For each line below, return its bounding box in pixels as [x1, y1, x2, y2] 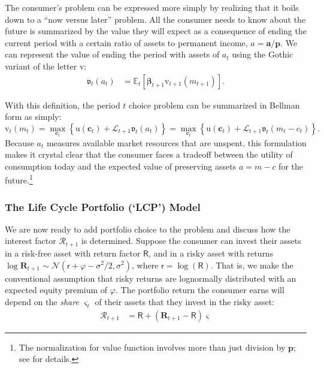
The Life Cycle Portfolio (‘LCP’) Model [5, 199, 201, 214]
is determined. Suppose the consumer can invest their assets [81, 234, 301, 247]
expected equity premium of [5, 283, 108, 296]
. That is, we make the [210, 258, 293, 271]
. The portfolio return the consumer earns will [115, 283, 284, 296]
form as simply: [5, 110, 62, 123]
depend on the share [5, 295, 79, 307]
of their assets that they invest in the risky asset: [95, 295, 275, 307]
